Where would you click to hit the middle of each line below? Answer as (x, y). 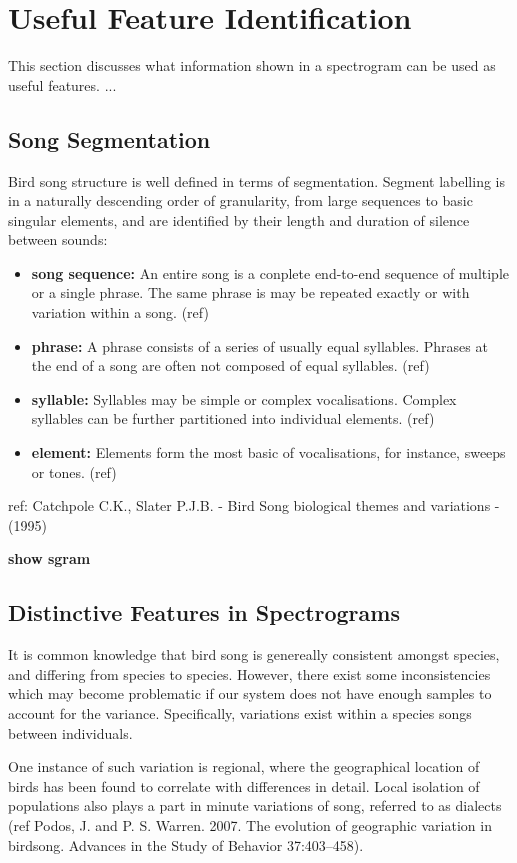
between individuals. (70, 732)
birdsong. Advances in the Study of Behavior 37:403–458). (186, 844)
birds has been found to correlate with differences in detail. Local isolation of (244, 785)
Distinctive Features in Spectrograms (204, 612)
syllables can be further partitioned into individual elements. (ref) (233, 418)
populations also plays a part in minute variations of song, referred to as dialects (255, 805)
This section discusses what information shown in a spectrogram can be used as (252, 65)
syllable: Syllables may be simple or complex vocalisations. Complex (244, 398)
